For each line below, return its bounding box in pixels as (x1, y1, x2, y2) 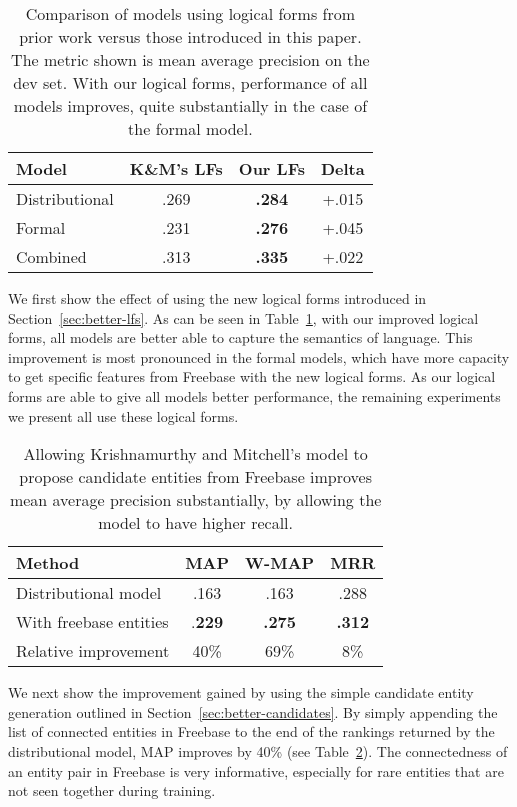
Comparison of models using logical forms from (25, 2, 356, 25)
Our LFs (238, 157, 305, 180)
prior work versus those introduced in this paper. (19, 25, 362, 48)
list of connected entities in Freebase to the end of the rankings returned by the (8, 721, 495, 742)
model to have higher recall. (98, 511, 294, 535)
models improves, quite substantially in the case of (13, 94, 368, 117)
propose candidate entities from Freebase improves (19, 465, 373, 489)
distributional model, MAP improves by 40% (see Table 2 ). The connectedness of (8, 740, 508, 761)
